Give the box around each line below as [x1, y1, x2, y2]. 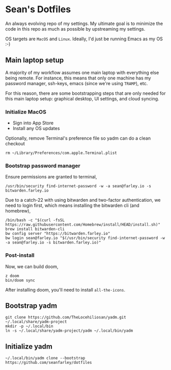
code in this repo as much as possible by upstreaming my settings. [5, 25, 146, 32]
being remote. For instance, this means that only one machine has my [5, 75, 151, 81]
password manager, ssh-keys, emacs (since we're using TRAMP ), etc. [5, 80, 148, 86]
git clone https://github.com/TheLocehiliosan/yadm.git [5, 315, 126, 320]
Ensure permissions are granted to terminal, [5, 174, 97, 180]
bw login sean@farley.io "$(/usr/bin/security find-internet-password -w [5, 235, 165, 241]
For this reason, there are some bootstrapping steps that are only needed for [5, 90, 166, 96]
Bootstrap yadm [5, 302, 58, 310]
